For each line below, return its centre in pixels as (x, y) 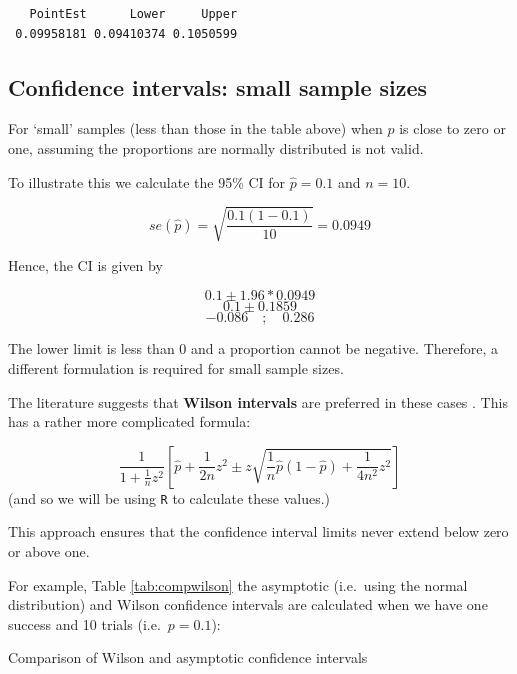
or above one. (49, 550)
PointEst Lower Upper (133, 14)
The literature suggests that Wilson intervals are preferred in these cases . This (258, 401)
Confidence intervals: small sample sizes (218, 86)
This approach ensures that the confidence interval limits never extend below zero (258, 531)
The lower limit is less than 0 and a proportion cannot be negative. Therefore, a (253, 348)
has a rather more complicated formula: (129, 421)
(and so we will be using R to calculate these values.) (169, 497)
